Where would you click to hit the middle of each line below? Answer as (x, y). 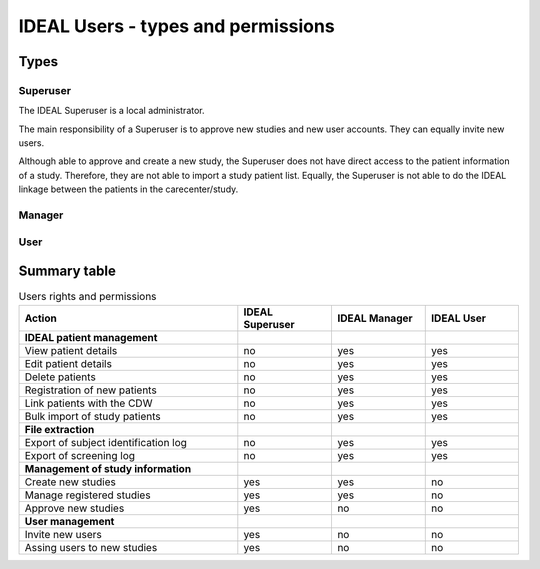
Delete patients (60, 377)
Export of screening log (79, 455)
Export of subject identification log (105, 442)
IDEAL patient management (91, 337)
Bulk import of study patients (92, 416)
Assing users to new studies (91, 547)
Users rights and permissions (87, 297)
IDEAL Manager (375, 318)
